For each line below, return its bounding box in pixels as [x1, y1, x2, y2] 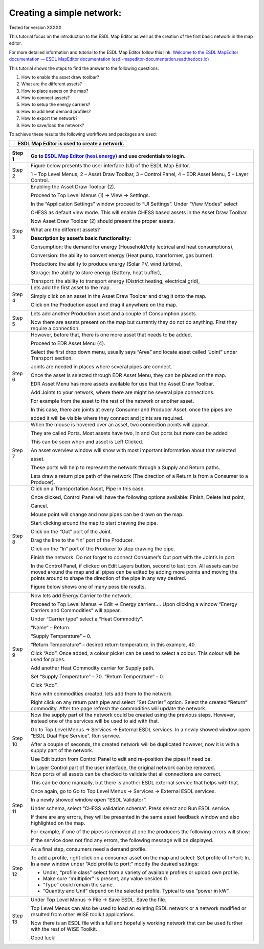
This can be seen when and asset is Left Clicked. [30, 438, 144, 445]
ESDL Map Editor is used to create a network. [18, 140, 125, 147]
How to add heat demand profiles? [21, 108, 91, 114]
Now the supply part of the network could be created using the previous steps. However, [30, 712, 236, 718]
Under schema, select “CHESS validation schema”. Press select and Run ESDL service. [30, 805, 231, 812]
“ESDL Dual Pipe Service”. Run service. [30, 732, 121, 739]
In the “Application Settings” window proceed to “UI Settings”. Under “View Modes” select [30, 201, 238, 207]
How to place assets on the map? [21, 88, 88, 94]
